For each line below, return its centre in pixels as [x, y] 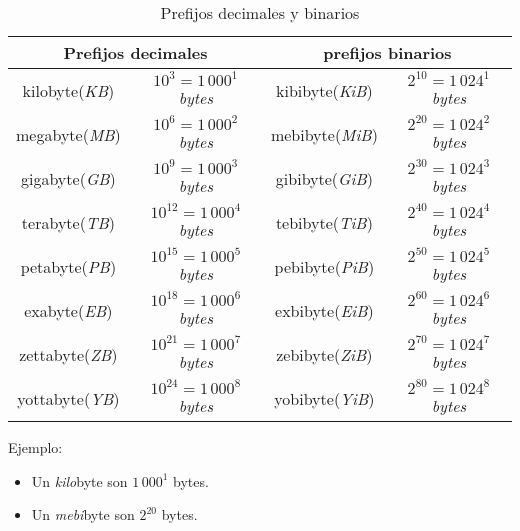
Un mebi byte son [83, 514]
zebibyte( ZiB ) [324, 354]
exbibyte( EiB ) [324, 310]
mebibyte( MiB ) [324, 134]
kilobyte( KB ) [68, 90]
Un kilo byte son [79, 480]
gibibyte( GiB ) [324, 178]
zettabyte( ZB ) [68, 354]
